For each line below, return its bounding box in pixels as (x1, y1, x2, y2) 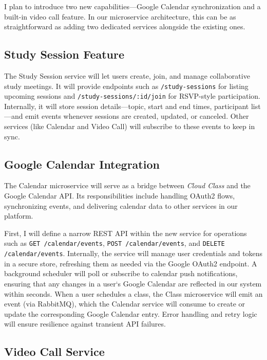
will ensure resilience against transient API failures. (4, 318, 166, 329)
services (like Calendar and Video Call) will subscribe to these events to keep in (4, 121, 255, 132)
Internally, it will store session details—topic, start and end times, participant (4, 100, 249, 111)
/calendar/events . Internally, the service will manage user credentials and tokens (4, 248, 263, 259)
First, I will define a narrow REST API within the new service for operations (4, 227, 247, 238)
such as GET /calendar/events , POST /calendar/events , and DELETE (4, 238, 225, 248)
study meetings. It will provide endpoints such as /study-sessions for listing (4, 80, 249, 91)
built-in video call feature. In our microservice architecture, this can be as (4, 11, 236, 22)
